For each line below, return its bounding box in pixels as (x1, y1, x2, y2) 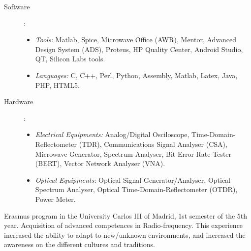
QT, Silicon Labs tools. (35, 54, 105, 64)
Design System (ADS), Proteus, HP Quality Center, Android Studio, (35, 44, 243, 54)
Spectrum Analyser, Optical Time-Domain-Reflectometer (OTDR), (35, 184, 238, 195)
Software (4, 1, 30, 11)
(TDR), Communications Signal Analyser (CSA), (79, 139, 227, 149)
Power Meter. (35, 194, 76, 204)
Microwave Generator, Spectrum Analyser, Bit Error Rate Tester (35, 148, 232, 159)
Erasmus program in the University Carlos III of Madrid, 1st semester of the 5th (4, 210, 248, 221)
